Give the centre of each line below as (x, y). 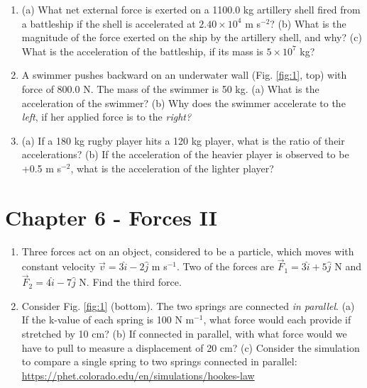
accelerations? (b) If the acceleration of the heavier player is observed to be (185, 154)
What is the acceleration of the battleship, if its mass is (142, 51)
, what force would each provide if (277, 320)
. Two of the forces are (226, 266)
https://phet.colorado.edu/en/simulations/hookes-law (138, 375)
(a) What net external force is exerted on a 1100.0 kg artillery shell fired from (191, 9)
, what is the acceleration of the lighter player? (172, 168)
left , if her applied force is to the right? (106, 117)
